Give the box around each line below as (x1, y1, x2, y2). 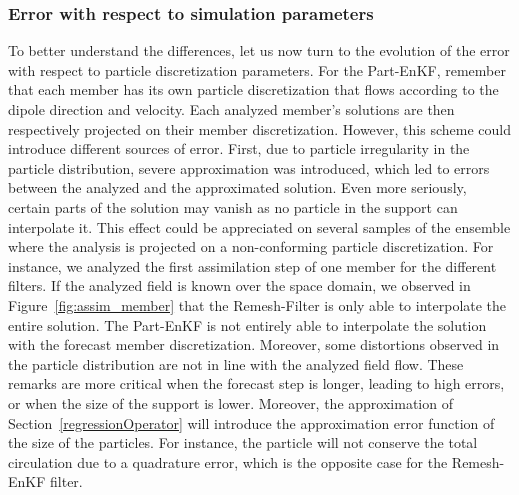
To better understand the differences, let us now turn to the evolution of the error (8, 40, 510, 61)
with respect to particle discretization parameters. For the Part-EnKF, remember (8, 59, 506, 80)
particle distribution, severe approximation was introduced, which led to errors (8, 157, 490, 178)
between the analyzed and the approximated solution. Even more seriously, (8, 177, 467, 198)
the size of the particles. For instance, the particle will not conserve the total (8, 432, 478, 453)
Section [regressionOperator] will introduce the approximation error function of (8, 412, 495, 433)
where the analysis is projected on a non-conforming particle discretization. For (8, 236, 494, 257)
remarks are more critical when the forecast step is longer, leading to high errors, (8, 373, 505, 394)
